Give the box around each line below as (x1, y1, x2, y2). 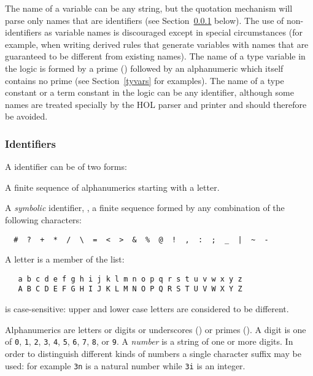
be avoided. (5, 110, 48, 123)
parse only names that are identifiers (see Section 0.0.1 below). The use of (5, 13, 284, 26)
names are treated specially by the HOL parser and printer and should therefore (5, 98, 307, 110)
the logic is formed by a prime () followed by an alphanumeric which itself (5, 61, 284, 74)
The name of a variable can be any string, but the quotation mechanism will (5, 2, 293, 14)
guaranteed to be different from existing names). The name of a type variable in (5, 50, 306, 63)
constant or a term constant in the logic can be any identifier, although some (5, 86, 294, 99)
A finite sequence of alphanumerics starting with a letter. (5, 180, 220, 193)
